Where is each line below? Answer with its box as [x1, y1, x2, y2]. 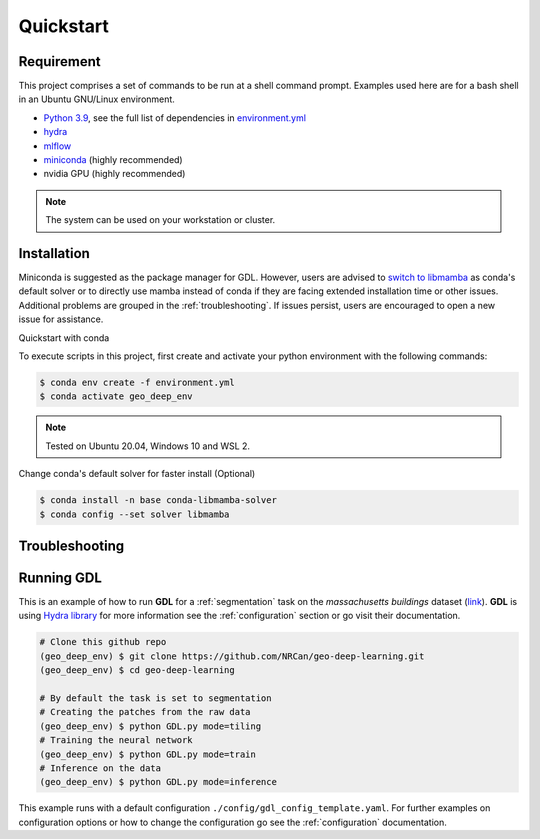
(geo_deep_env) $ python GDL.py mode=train [39, 748, 257, 760]
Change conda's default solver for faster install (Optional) [18, 468, 256, 480]
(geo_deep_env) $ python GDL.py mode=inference [39, 776, 277, 788]
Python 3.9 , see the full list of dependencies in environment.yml [43, 111, 307, 124]
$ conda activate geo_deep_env [39, 391, 194, 402]
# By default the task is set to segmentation [39, 693, 272, 704]
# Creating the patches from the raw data [39, 706, 251, 718]
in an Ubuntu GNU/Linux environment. [18, 93, 175, 105]
